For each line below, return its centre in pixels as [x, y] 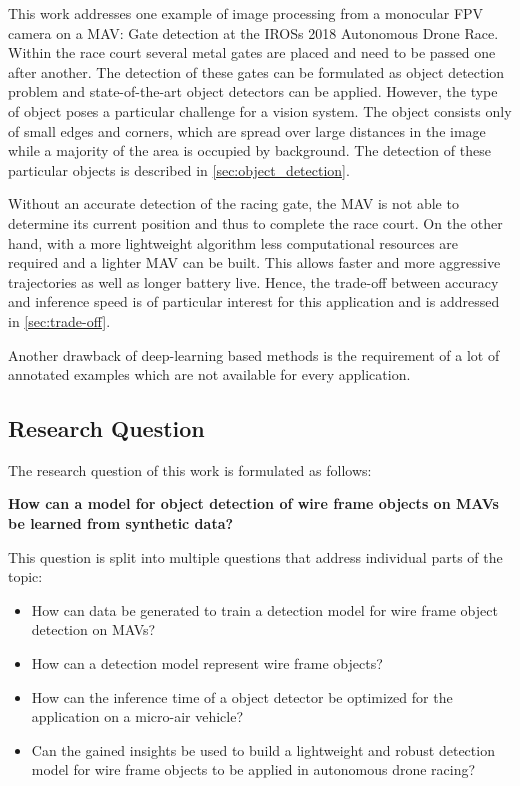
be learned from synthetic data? [121, 523]
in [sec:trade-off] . [59, 320]
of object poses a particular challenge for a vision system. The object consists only [260, 110]
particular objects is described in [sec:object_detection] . [179, 169]
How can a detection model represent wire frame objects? [207, 663]
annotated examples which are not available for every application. [209, 374]
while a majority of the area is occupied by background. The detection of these [249, 150]
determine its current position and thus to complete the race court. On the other [255, 222]
